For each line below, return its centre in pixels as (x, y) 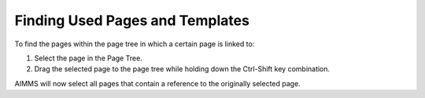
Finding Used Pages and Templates (132, 20)
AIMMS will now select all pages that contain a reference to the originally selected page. (157, 83)
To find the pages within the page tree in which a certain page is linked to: (135, 44)
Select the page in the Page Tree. (89, 58)
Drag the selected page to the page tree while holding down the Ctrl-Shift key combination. (182, 69)
